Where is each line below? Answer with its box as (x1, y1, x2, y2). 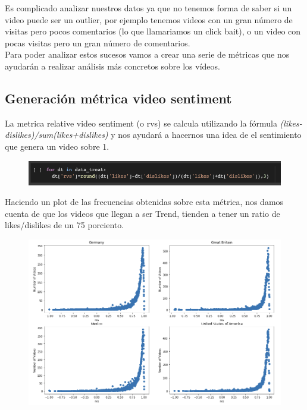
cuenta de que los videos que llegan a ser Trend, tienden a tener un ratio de (5, 207, 280, 219)
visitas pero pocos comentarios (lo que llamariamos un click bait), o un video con (5, 25, 301, 37)
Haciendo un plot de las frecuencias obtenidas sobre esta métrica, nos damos (5, 195, 284, 208)
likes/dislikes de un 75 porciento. (5, 219, 124, 231)
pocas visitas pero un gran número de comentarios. (5, 36, 190, 49)
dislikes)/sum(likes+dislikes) (5, 128, 108, 141)
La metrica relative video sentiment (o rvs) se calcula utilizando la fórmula (5, 116, 277, 129)
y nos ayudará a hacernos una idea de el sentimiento (111, 128, 302, 141)
